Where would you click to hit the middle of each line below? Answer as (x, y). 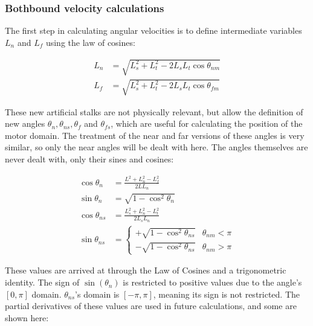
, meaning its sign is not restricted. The (227, 294)
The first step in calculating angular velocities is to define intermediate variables (153, 30)
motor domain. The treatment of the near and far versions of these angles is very (155, 135)
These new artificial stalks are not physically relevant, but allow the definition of (154, 111)
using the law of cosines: (90, 42)
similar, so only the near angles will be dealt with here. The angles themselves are (156, 147)
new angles (25, 123)
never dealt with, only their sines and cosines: (89, 158)
